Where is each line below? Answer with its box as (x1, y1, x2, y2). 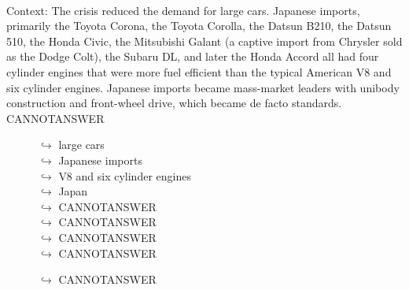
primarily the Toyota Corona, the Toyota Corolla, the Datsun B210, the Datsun (6, 17, 392, 34)
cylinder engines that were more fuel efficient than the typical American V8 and (6, 63, 392, 80)
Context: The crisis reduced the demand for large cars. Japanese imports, (6, 2, 360, 18)
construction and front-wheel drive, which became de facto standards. (6, 95, 342, 111)
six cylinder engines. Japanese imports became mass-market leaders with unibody (6, 79, 400, 95)
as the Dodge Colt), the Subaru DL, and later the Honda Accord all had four (6, 48, 379, 65)
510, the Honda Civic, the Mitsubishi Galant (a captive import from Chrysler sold (6, 32, 403, 49)
